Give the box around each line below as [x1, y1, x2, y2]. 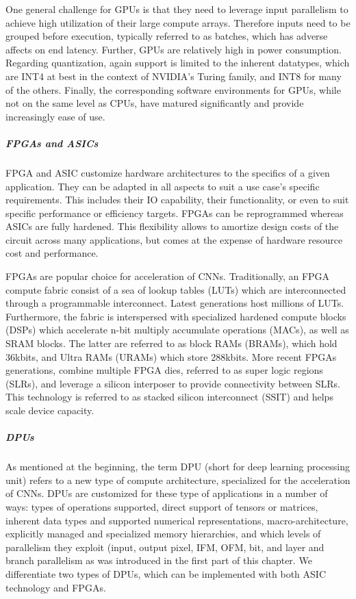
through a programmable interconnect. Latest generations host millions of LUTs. [5, 296, 344, 310]
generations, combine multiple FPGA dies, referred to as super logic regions [5, 363, 323, 377]
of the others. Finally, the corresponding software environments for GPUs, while [5, 82, 341, 97]
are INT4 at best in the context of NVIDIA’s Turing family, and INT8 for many [5, 68, 342, 83]
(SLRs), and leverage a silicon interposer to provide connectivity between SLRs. [5, 376, 340, 390]
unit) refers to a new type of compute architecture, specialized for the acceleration [5, 472, 351, 487]
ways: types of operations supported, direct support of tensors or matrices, [5, 499, 318, 513]
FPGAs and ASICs [5, 136, 99, 150]
